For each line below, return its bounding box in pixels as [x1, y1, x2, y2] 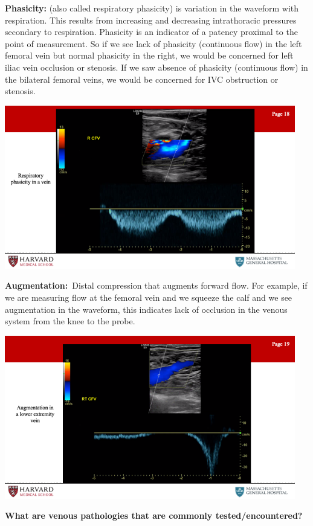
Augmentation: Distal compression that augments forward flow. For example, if [5, 279, 308, 292]
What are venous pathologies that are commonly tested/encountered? [5, 509, 303, 522]
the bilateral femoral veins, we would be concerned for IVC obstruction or [5, 72, 279, 85]
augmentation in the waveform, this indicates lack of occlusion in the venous [5, 303, 288, 315]
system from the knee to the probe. [5, 315, 135, 327]
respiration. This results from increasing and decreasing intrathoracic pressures [5, 13, 297, 26]
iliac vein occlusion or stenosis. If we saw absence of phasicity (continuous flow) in [5, 60, 308, 73]
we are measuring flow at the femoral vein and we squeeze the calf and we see [5, 290, 292, 303]
